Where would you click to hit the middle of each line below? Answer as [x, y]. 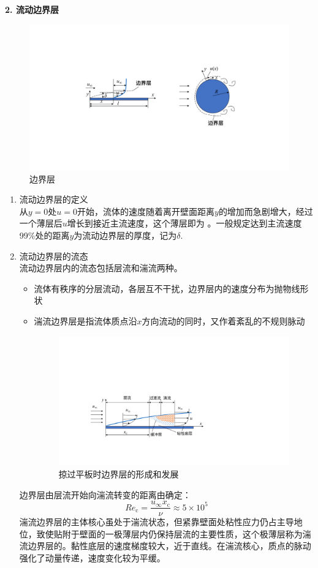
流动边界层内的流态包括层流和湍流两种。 [101, 268]
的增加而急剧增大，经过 [266, 211]
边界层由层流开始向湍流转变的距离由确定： [105, 494]
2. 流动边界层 [32, 9]
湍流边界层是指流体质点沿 [85, 321]
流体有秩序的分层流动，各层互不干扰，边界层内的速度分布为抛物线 [167, 288]
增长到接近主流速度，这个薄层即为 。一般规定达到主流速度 [184, 223]
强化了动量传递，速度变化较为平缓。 [92, 557]
